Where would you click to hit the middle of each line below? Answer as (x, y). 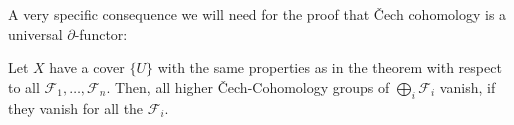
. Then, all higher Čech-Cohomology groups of (248, 86)
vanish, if (467, 86)
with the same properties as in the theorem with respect (329, 67)
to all (24, 86)
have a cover (87, 67)
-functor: (101, 33)
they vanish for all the (76, 107)
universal (35, 33)
